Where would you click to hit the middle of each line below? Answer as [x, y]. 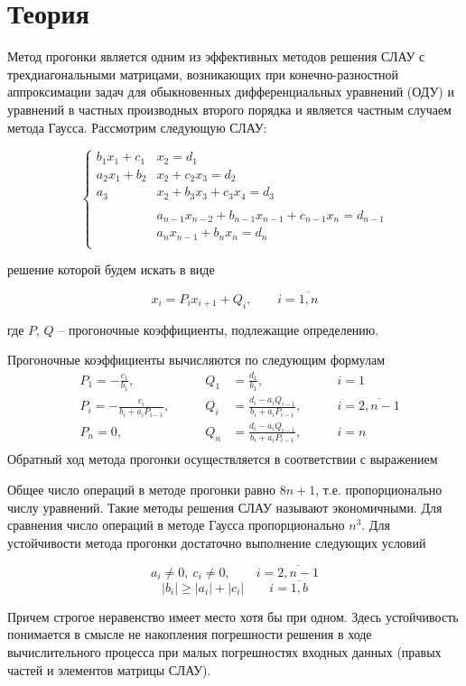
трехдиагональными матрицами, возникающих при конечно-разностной [203, 74]
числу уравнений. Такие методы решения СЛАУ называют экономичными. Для [225, 507]
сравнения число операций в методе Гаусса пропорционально [176, 525]
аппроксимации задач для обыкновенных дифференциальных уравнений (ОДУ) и [231, 92]
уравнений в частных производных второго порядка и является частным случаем [229, 109]
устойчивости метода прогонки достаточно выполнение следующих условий [217, 542]
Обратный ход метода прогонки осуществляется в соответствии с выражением [223, 459]
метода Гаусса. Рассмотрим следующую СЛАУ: [137, 127]
